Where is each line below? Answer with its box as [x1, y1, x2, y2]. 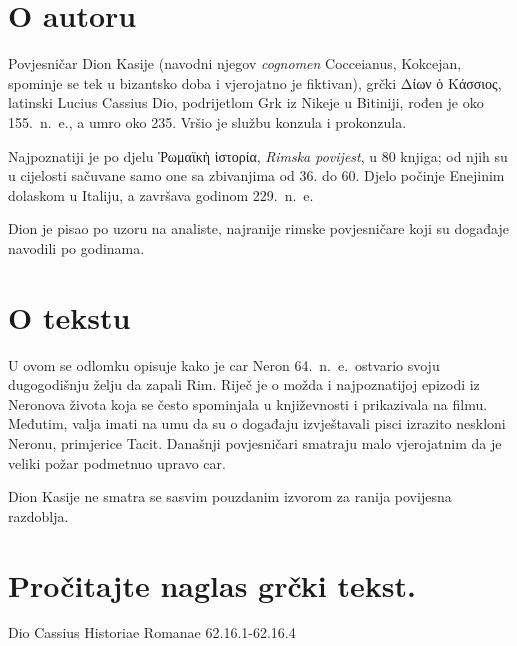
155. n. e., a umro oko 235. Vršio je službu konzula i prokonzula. [8, 111, 407, 132]
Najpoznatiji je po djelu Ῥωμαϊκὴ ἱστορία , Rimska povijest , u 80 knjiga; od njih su [8, 145, 508, 166]
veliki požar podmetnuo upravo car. [8, 452, 226, 473]
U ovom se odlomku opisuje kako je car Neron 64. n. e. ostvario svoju [8, 354, 440, 375]
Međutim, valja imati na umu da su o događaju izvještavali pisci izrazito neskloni [8, 413, 506, 434]
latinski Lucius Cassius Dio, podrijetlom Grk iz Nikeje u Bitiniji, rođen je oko [8, 92, 484, 113]
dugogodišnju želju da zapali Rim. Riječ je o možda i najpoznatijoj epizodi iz [8, 374, 480, 395]
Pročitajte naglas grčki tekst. [8, 564, 416, 605]
